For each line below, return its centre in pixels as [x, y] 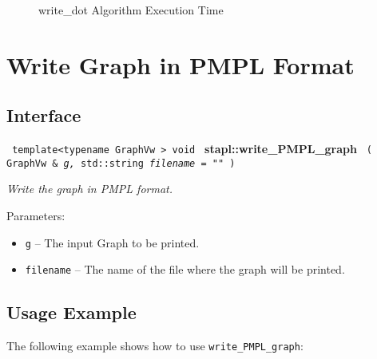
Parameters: [36, 216]
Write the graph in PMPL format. [89, 189]
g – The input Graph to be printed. [112, 242]
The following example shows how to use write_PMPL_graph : [155, 346]
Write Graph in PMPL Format [181, 64]
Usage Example [71, 312]
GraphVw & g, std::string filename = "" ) [121, 163]
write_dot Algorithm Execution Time [131, 10]
